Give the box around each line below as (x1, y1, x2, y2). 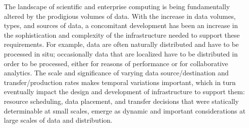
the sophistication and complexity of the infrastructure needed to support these (4, 29, 240, 40)
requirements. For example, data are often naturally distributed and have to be (4, 39, 239, 49)
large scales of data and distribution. (4, 115, 112, 125)
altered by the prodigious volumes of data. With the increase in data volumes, (4, 11, 236, 21)
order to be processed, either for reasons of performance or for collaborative (4, 58, 228, 68)
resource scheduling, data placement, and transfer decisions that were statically (4, 96, 239, 106)
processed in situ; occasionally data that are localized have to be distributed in (4, 48, 238, 58)
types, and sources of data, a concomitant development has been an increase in (4, 20, 238, 30)
